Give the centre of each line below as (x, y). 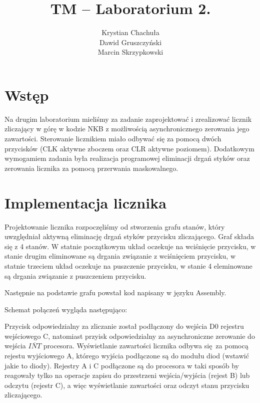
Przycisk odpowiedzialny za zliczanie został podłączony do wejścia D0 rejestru (124, 326)
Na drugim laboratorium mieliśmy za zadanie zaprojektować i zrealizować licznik (128, 119)
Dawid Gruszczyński (130, 42)
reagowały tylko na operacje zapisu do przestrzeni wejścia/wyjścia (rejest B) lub (127, 375)
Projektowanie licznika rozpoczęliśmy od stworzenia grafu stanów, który (115, 226)
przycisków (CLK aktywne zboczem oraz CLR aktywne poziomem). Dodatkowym (129, 148)
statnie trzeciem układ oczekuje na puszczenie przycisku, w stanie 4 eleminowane (128, 265)
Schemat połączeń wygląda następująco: (66, 309)
